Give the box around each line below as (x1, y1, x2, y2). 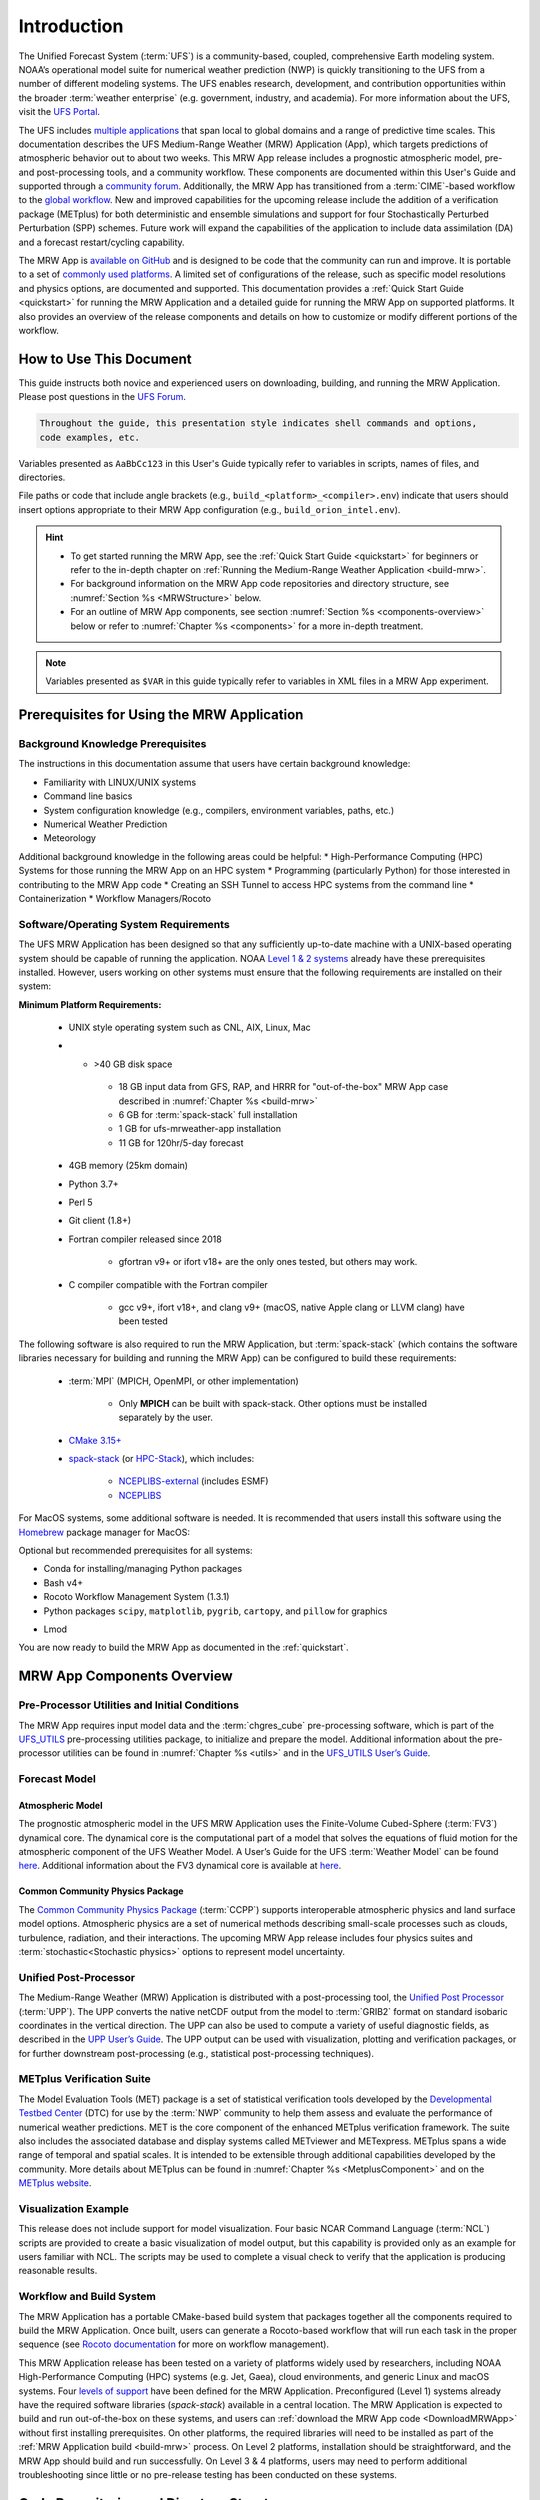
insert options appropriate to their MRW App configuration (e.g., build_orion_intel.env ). (18, 503, 401, 515)
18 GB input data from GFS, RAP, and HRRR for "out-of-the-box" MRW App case (118, 1081, 449, 1093)
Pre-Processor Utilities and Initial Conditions (18, 1698, 240, 1712)
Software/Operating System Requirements (18, 917, 230, 931)
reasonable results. (18, 2265, 98, 2277)
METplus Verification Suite (18, 2072, 152, 2086)
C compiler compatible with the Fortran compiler (68, 1278, 269, 1290)
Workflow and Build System (18, 2290, 157, 2304)
